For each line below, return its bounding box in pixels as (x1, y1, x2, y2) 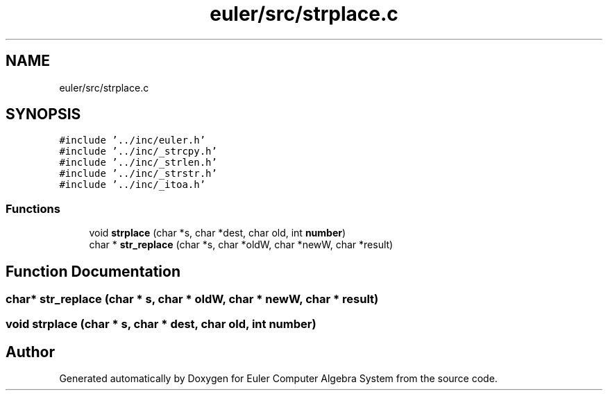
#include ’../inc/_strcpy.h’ (59, 146, 217, 157)
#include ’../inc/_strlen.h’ (59, 157, 217, 169)
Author (6, 343, 55, 361)
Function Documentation (6, 262, 180, 280)
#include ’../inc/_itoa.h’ (59, 179, 206, 191)
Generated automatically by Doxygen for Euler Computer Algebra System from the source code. (59, 372, 498, 385)
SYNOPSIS (6, 105, 81, 123)
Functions (6, 201, 60, 216)
